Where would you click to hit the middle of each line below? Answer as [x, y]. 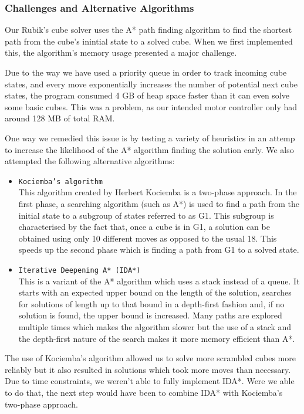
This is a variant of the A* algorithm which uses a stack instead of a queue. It [159, 281]
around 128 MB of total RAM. [60, 118]
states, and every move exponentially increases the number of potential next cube [151, 84]
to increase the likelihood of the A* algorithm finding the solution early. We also [149, 149]
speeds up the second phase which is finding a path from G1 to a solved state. [159, 250]
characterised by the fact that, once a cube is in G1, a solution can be [144, 227]
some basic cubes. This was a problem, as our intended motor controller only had [151, 106]
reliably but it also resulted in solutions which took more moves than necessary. [148, 369]
